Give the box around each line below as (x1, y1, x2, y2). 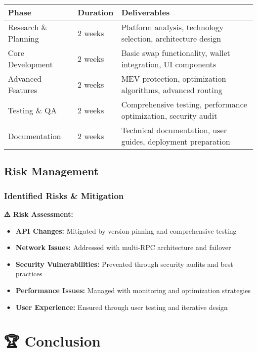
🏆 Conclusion (4, 331, 101, 351)
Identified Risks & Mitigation (4, 189, 124, 201)
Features (8, 84, 38, 96)
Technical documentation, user (121, 124, 227, 136)
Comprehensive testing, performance (121, 99, 247, 110)
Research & (8, 21, 47, 33)
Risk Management (4, 163, 99, 179)
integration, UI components (121, 58, 216, 70)
